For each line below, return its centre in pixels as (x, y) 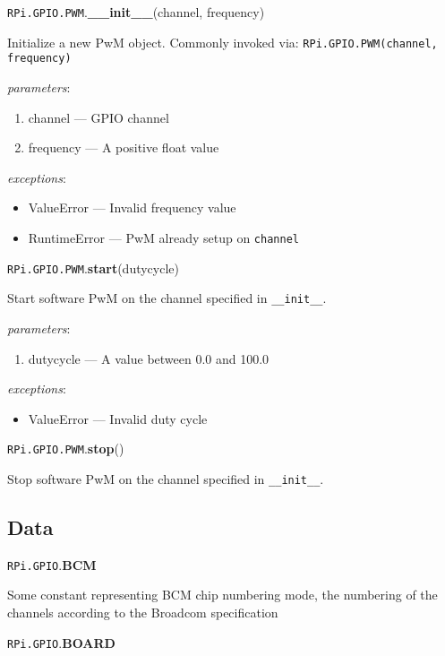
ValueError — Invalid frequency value (132, 207)
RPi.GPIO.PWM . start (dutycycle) (93, 268)
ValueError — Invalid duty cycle (118, 418)
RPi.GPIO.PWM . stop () (66, 449)
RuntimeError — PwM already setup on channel (163, 237)
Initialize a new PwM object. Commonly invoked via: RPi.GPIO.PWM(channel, (222, 42)
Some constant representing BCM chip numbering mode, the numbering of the (222, 595)
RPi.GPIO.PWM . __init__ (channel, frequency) (136, 12)
